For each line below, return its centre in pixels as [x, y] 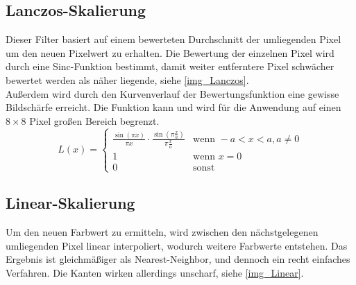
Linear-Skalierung [70, 203]
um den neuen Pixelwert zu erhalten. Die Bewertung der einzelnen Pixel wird [170, 52]
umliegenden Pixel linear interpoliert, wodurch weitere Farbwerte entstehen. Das [177, 245]
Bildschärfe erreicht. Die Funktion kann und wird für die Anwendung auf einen [173, 107]
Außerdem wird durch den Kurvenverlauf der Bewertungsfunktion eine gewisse [172, 93]
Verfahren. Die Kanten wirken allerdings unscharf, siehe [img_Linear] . [155, 272]
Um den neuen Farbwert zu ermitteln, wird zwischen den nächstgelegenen [162, 232]
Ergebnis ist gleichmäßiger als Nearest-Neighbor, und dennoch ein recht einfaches [178, 259]
